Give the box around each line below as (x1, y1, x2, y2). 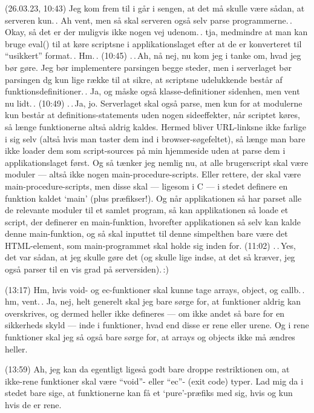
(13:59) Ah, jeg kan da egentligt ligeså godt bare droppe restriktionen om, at (5, 363, 290, 375)
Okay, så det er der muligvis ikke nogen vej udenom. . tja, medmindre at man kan (5, 25, 308, 38)
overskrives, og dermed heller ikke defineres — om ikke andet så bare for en (5, 306, 285, 319)
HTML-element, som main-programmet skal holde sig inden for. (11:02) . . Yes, (5, 239, 296, 251)
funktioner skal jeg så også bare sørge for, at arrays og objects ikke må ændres (5, 331, 295, 343)
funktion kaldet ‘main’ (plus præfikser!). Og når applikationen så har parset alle (5, 191, 302, 204)
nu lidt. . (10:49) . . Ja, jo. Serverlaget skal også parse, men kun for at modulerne (5, 96, 303, 109)
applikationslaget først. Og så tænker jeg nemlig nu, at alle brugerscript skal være (5, 156, 309, 168)
